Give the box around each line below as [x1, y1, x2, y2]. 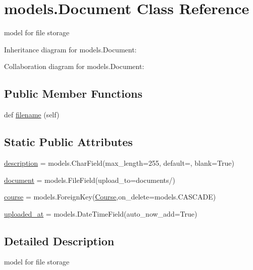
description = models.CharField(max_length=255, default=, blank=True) [4, 157, 234, 168]
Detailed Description [4, 233, 115, 248]
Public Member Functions [4, 86, 142, 101]
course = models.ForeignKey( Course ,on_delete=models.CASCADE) [4, 191, 216, 202]
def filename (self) [4, 109, 60, 120]
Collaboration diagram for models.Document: [4, 61, 144, 72]
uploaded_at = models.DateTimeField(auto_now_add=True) [4, 208, 197, 219]
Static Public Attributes [4, 134, 133, 150]
